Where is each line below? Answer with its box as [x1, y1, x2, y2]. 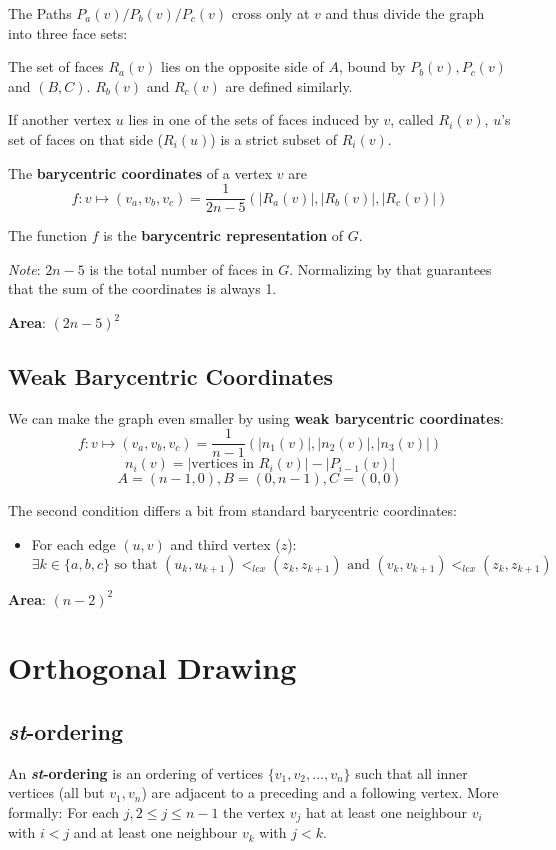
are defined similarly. [225, 75, 353, 96]
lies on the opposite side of [160, 56, 324, 77]
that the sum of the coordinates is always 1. [8, 278, 277, 299]
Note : [8, 258, 41, 279]
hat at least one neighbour [305, 802, 468, 822]
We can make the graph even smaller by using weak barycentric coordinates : [8, 407, 504, 428]
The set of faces [8, 56, 104, 77]
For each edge [31, 534, 116, 555]
